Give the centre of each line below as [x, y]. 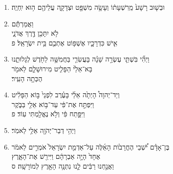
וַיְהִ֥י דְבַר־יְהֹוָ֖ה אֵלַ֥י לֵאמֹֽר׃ [43, 130]
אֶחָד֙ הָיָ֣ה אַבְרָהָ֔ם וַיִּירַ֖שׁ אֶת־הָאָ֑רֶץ [56, 156]
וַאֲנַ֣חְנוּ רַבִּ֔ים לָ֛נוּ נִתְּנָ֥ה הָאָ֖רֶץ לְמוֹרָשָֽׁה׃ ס [63, 165]
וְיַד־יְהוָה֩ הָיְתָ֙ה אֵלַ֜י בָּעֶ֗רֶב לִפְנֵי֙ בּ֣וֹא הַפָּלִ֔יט [65, 95]
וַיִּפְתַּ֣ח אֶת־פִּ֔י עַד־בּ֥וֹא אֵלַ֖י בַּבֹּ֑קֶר [53, 104]
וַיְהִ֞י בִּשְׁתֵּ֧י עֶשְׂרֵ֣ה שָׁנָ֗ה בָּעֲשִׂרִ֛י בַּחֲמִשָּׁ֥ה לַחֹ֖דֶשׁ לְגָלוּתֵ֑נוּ [80, 59]
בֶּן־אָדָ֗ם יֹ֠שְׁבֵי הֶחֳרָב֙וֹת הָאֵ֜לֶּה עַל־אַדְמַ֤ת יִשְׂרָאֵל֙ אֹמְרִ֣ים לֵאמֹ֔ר [90, 146]
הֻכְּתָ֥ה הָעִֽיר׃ [27, 78]
